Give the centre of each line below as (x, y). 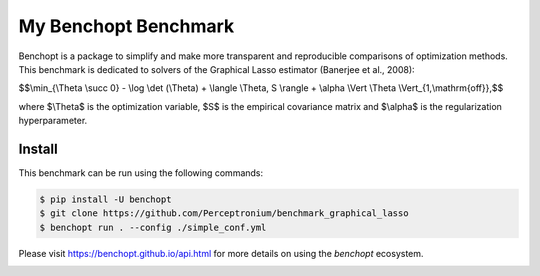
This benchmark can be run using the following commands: (141, 173)
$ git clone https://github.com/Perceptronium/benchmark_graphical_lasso (224, 213)
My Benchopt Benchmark (126, 26)
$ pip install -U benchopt (105, 199)
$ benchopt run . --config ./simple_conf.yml (153, 227)
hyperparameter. (53, 121)
